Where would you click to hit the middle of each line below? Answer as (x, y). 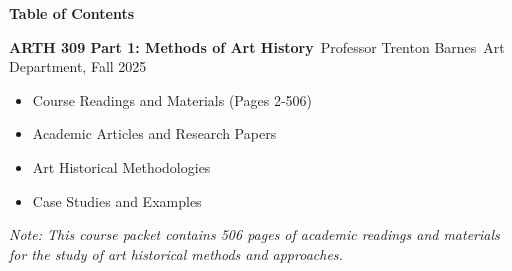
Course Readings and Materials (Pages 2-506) (172, 99)
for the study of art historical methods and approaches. (176, 253)
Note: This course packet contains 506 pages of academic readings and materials (254, 234)
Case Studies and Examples (117, 200)
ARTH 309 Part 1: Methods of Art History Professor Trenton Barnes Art (257, 46)
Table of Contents (72, 13)
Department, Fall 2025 (78, 66)
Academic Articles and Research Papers (154, 133)
